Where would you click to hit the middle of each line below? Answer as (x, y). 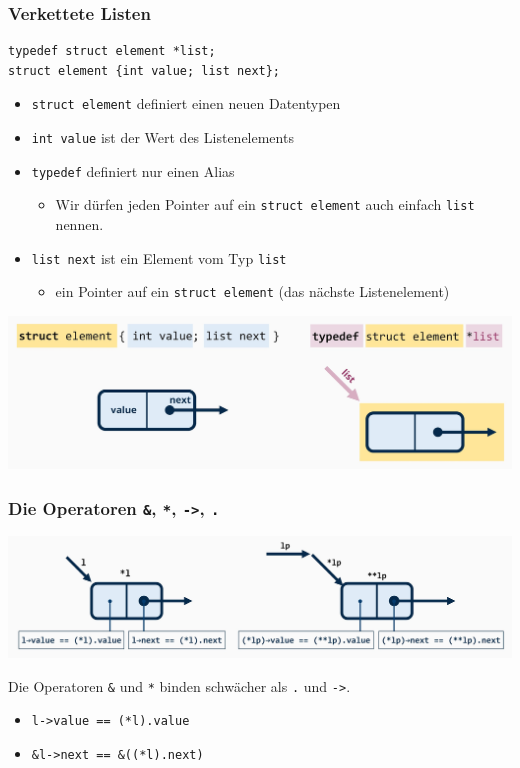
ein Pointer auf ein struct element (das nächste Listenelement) (252, 291)
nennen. (79, 224)
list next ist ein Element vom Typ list (159, 257)
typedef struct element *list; (112, 51)
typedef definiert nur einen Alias (133, 170)
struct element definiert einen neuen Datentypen (186, 103)
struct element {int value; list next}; (144, 70)
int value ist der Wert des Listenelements (162, 137)
